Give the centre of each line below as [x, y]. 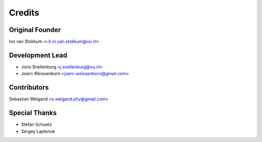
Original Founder [35, 30]
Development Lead [38, 55]
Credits [24, 13]
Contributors [29, 87]
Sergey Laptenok [38, 131]
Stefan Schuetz [36, 125]
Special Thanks [33, 113]
